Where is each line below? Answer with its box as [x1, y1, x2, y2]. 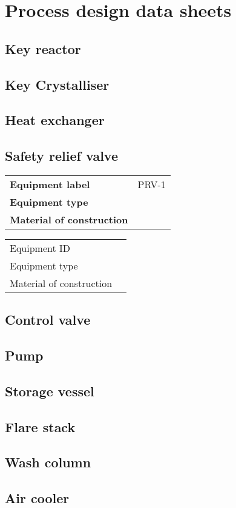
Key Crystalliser [5, 75, 110, 93]
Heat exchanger [5, 110, 105, 129]
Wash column [5, 453, 91, 472]
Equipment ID [10, 240, 71, 255]
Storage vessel [5, 381, 94, 400]
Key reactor [5, 39, 81, 58]
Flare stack [5, 417, 76, 436]
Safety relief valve [5, 146, 118, 165]
